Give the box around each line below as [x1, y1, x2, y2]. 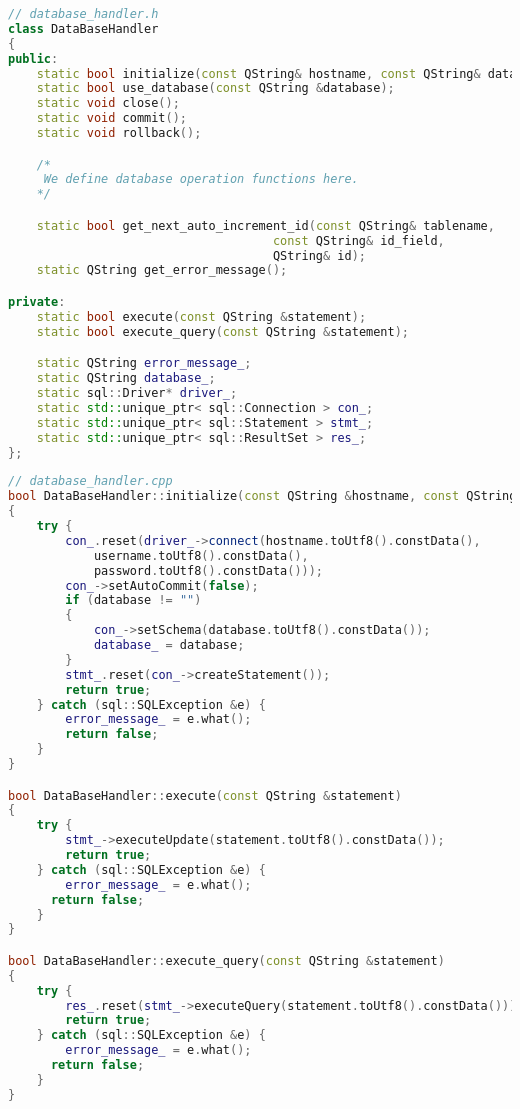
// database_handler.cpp [8, 474, 173, 489]
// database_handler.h [8, 7, 159, 21]
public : [8, 51, 59, 66]
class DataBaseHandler [8, 21, 159, 36]
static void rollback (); [36, 126, 202, 140]
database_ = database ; [93, 638, 245, 652]
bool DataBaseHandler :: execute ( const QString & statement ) [8, 788, 402, 803]
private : [8, 294, 66, 309]
